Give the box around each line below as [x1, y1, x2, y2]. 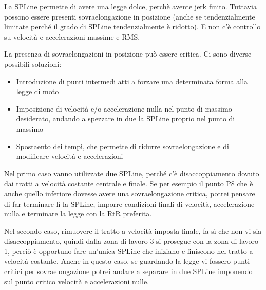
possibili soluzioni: [4, 58, 62, 69]
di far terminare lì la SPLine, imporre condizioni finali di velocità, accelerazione [4, 198, 255, 209]
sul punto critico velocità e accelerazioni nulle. [4, 276, 149, 286]
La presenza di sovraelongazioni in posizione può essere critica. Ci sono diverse [4, 48, 252, 59]
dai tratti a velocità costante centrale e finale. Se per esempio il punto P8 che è [4, 178, 253, 189]
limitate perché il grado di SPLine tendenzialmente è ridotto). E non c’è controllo [4, 21, 261, 32]
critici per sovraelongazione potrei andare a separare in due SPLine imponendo [4, 266, 253, 277]
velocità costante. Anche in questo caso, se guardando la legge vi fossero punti [4, 256, 250, 266]
